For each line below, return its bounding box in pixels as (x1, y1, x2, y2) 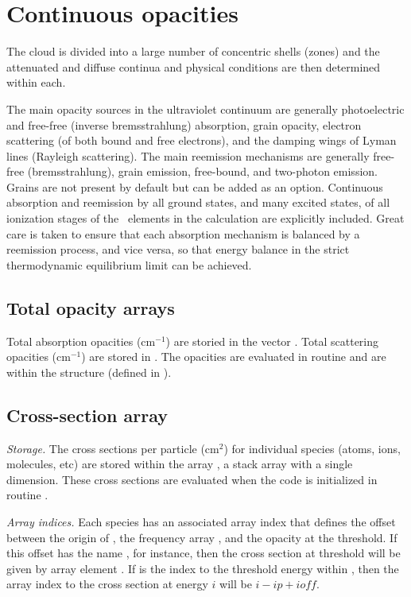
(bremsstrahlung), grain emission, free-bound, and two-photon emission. (27, 163, 378, 180)
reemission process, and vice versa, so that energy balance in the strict (6, 241, 350, 258)
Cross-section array (6, 402, 169, 427)
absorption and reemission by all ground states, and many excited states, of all (6, 194, 390, 211)
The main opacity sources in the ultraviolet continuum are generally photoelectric (6, 100, 405, 117)
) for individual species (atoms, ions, (223, 440, 401, 456)
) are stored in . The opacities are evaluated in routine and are (81, 348, 386, 365)
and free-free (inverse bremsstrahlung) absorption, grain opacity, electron (6, 116, 362, 133)
